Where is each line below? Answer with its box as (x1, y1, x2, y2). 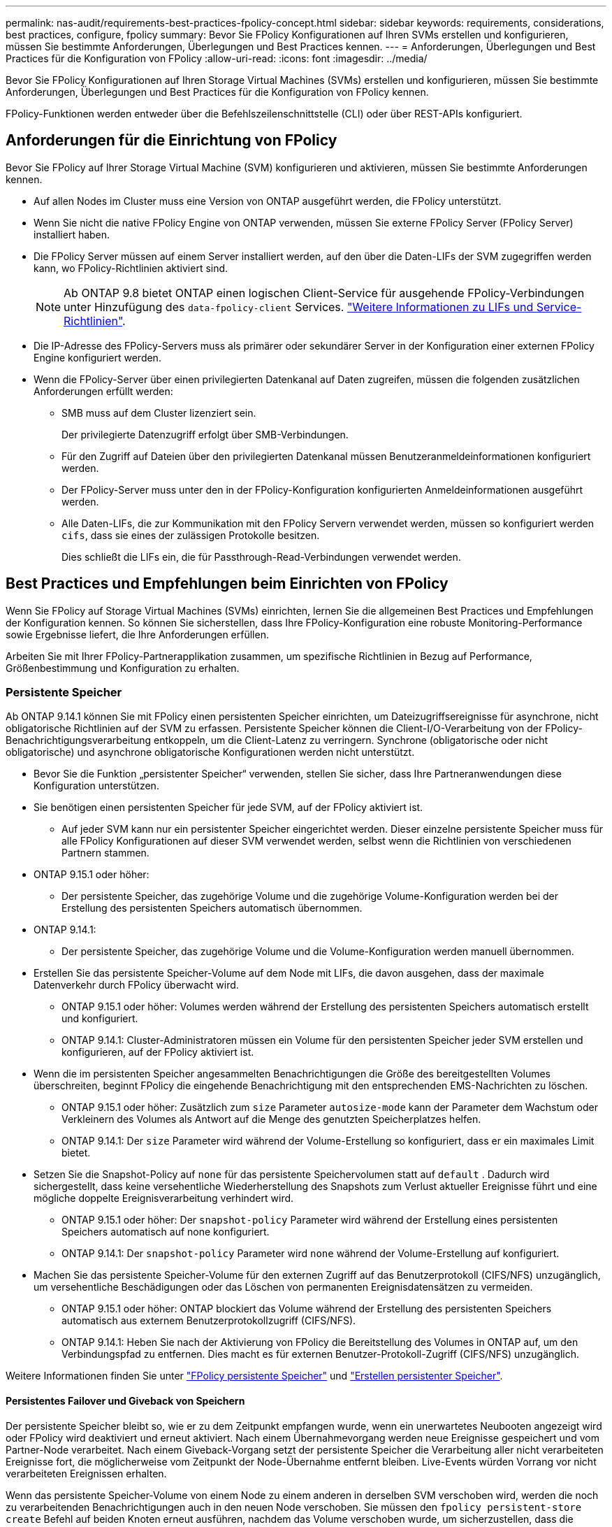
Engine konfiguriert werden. (34, 351, 161, 364)
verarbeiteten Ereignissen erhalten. (6, 1467, 167, 1479)
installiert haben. (34, 228, 110, 241)
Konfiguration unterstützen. (34, 780, 159, 792)
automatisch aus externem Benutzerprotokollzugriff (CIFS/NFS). (61, 1314, 356, 1327)
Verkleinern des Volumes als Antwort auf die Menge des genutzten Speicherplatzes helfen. (61, 1113, 481, 1126)
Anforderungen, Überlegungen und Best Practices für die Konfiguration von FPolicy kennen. (6, 86, 429, 98)
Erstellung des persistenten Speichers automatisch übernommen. (61, 902, 363, 915)
